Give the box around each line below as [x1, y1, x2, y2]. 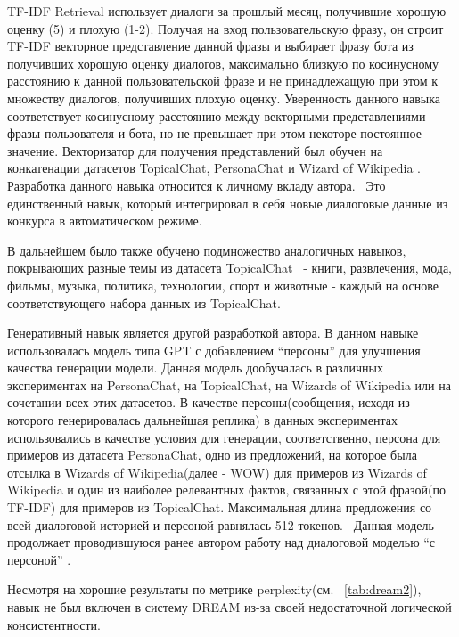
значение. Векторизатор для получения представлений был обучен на [7, 141, 383, 159]
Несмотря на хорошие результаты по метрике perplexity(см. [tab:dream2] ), [7, 580, 422, 599]
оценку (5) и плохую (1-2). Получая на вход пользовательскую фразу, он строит [7, 19, 444, 37]
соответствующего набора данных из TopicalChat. [7, 293, 281, 312]
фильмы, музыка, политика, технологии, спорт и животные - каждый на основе [7, 275, 439, 294]
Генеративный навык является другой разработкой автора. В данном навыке [7, 323, 419, 342]
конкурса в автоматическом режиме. [7, 211, 202, 230]
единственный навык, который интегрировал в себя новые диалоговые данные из [7, 193, 448, 212]
